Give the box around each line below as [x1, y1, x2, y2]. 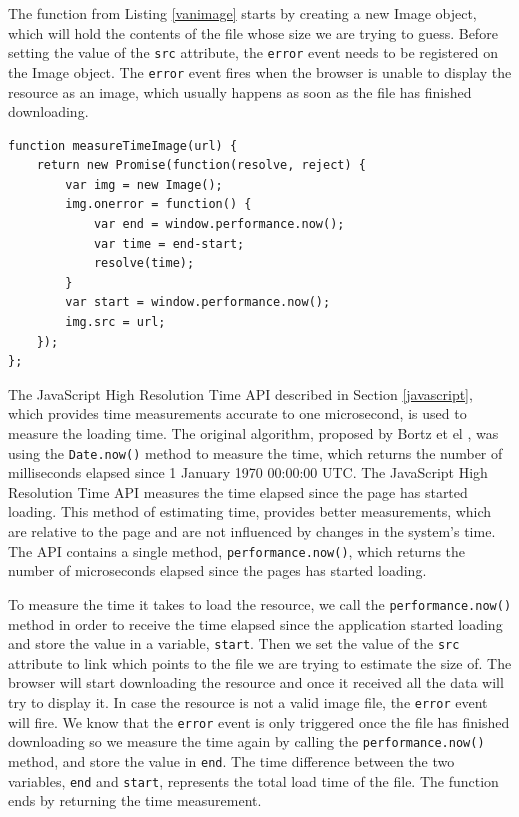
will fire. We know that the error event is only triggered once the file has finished [8, 711, 510, 732]
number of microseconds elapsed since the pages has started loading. [8, 560, 427, 581]
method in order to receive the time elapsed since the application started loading [8, 613, 503, 634]
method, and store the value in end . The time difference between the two [8, 750, 455, 771]
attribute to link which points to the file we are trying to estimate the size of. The [8, 652, 512, 673]
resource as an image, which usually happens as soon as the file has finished [8, 81, 472, 102]
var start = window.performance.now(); [65, 295, 331, 310]
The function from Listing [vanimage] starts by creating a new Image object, [8, 3, 477, 23]
